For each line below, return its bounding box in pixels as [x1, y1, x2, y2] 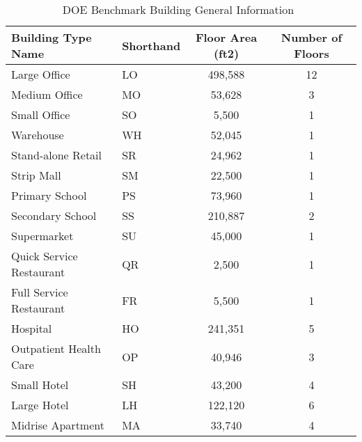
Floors [294, 45, 329, 61]
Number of [281, 29, 342, 45]
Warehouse [11, 127, 64, 143]
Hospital [11, 320, 52, 336]
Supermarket [11, 228, 74, 244]
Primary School [11, 187, 87, 203]
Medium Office [11, 86, 83, 102]
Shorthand [122, 37, 181, 54]
